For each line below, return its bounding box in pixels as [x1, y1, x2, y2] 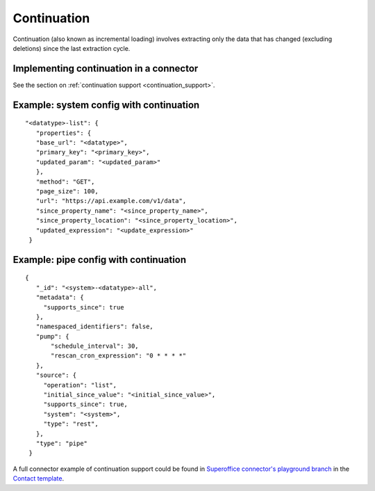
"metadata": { [35, 293, 84, 302]
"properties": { [35, 129, 92, 137]
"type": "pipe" [35, 439, 88, 447]
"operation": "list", [43, 381, 117, 389]
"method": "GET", [35, 177, 95, 186]
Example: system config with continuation [12, 99, 200, 111]
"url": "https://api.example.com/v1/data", [35, 197, 187, 205]
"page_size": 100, [35, 187, 99, 195]
